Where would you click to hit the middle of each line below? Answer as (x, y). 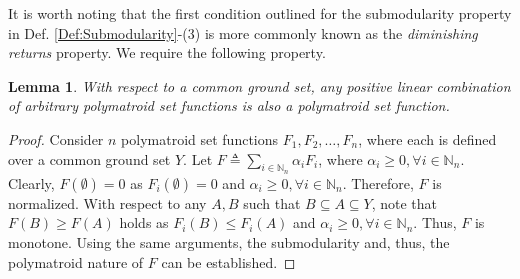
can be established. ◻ (228, 261)
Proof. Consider (56, 138)
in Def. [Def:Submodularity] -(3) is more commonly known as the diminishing (243, 32)
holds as (144, 222)
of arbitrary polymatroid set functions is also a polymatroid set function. (229, 105)
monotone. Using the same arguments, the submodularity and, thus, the (229, 241)
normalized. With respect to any (107, 202)
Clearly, (31, 182)
